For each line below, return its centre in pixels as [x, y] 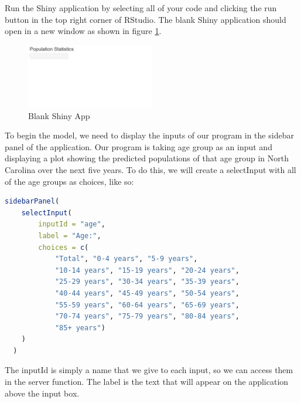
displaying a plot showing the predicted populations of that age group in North [147, 158]
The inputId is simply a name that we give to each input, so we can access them [149, 370]
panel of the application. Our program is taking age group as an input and [138, 146]
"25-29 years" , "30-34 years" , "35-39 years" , [147, 282]
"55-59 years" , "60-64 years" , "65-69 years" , [147, 305]
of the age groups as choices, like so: [69, 181]
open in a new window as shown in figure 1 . [83, 31]
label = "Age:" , [70, 236]
